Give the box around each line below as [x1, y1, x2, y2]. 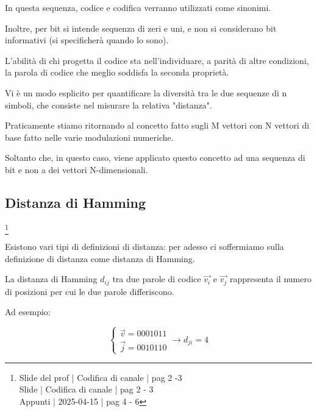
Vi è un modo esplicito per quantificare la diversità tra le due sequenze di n [5, 86, 287, 99]
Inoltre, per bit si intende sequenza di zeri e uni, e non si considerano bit [5, 21, 277, 34]
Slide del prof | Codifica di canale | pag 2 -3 [19, 371, 182, 383]
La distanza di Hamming [5, 272, 98, 285]
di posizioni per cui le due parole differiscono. [5, 285, 174, 297]
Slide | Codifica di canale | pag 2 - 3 [19, 383, 154, 396]
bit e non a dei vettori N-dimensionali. [5, 163, 148, 176]
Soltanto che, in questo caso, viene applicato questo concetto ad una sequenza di [5, 151, 305, 164]
